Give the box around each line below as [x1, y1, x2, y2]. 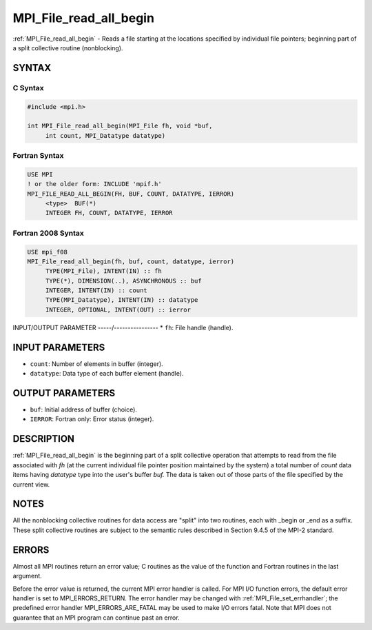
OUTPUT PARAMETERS [12, 387, 116, 399]
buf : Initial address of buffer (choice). [30, 405, 138, 414]
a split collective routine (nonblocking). [12, 43, 123, 52]
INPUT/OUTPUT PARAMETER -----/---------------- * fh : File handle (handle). [12, 323, 234, 332]
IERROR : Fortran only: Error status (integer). [30, 415, 154, 423]
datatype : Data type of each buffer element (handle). [30, 369, 184, 378]
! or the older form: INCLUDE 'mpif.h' [27, 180, 162, 188]
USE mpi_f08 [27, 248, 68, 256]
